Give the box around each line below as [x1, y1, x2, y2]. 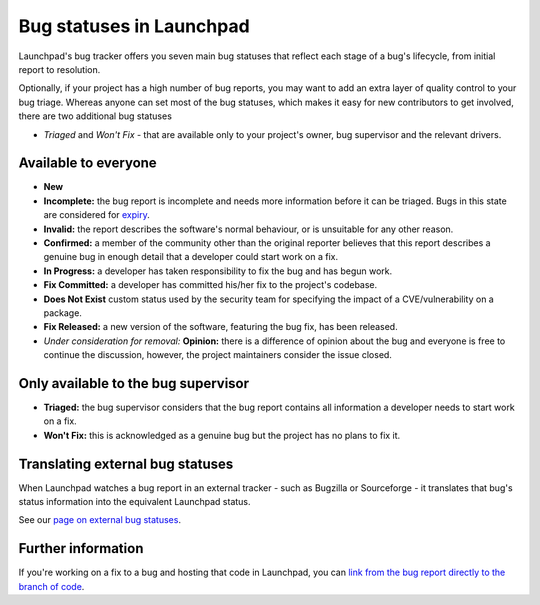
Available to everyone [18, 155, 157, 172]
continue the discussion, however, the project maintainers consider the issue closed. [43, 349, 392, 361]
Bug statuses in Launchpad [18, 15, 250, 37]
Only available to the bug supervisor [18, 375, 250, 392]
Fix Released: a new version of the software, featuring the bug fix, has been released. [43, 321, 399, 333]
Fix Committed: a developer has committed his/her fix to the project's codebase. [43, 279, 378, 291]
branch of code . [18, 580, 85, 592]
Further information [18, 540, 144, 557]
